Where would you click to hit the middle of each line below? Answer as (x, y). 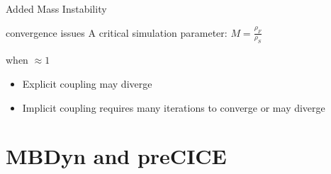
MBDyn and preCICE (116, 156)
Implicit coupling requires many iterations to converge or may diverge (174, 107)
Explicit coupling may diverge (87, 83)
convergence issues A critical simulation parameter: (117, 32)
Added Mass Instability (56, 8)
